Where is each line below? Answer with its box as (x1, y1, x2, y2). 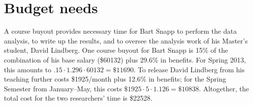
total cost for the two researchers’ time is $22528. (4, 93, 153, 103)
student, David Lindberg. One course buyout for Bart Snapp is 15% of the (4, 45, 228, 55)
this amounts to (4, 64, 52, 74)
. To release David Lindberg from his (133, 64, 245, 74)
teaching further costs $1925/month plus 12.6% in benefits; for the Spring (4, 74, 226, 84)
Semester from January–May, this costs (4, 83, 122, 93)
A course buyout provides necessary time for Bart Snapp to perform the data (4, 26, 237, 36)
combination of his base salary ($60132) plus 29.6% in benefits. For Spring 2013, (4, 54, 246, 64)
